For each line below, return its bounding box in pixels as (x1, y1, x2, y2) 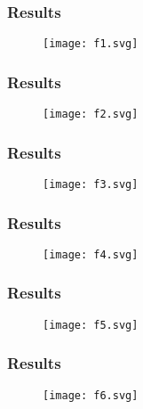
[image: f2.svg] (43, 108, 139, 121)
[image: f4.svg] (43, 248, 139, 261)
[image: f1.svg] (43, 37, 139, 51)
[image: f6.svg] (43, 389, 139, 402)
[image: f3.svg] (43, 177, 139, 191)
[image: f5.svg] (43, 318, 139, 331)
